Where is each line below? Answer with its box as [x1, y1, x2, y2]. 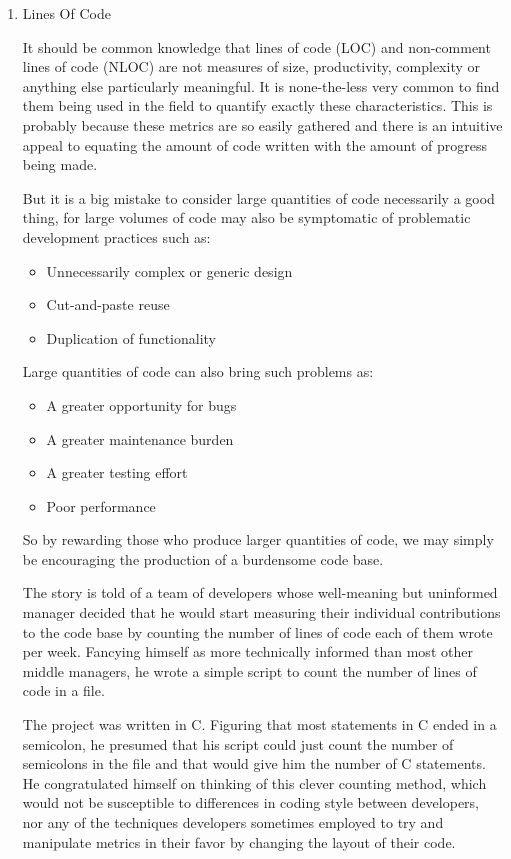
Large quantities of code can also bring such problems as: [22, 361, 374, 382]
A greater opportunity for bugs [46, 394, 237, 415]
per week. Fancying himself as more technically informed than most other [22, 641, 473, 662]
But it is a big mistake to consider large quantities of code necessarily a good [22, 187, 495, 208]
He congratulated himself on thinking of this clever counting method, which [22, 772, 487, 793]
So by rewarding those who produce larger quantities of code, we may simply [22, 529, 494, 550]
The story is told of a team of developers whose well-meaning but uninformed [22, 582, 498, 603]
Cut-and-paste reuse [46, 294, 170, 315]
